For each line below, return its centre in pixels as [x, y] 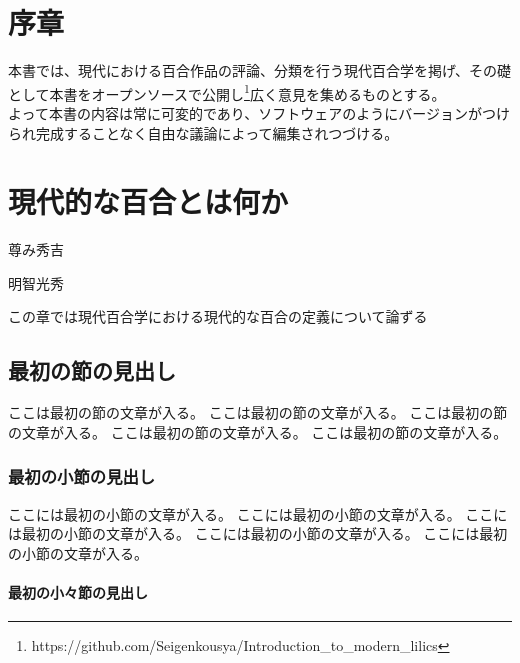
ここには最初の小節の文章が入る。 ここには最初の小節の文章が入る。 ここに [258, 513]
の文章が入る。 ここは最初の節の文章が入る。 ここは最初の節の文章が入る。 [258, 431]
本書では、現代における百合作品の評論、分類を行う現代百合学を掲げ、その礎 [260, 70]
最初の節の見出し [92, 370]
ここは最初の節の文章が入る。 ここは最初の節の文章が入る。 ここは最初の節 [258, 412]
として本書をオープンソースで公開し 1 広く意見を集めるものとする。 [227, 92]
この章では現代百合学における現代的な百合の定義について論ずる [218, 316]
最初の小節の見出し [82, 476]
